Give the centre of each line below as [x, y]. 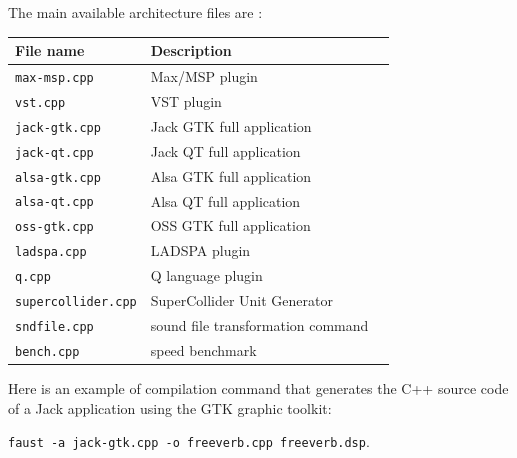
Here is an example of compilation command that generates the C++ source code [258, 388]
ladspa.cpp [51, 252]
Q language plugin [206, 275]
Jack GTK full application [231, 125]
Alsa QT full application [225, 200]
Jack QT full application [225, 150]
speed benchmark [203, 349]
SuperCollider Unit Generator [241, 300]
